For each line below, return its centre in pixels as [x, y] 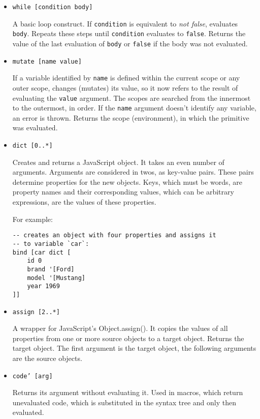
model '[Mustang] [56, 278]
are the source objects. [47, 358]
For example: [32, 219]
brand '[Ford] [51, 269]
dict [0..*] [32, 146]
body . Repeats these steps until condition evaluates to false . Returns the [129, 33]
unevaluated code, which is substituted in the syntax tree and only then [124, 402]
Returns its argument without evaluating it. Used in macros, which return [128, 392]
